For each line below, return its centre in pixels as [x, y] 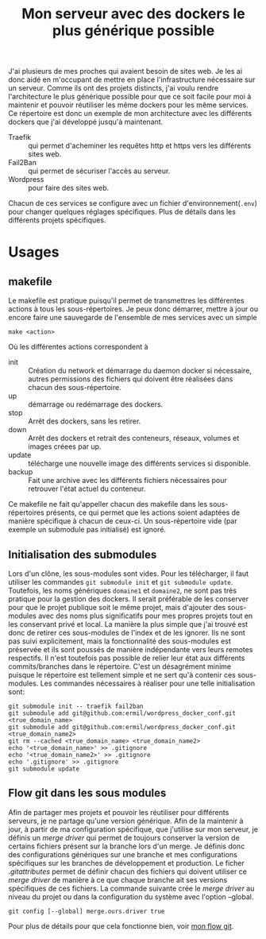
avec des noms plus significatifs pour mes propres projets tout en [146, 616]
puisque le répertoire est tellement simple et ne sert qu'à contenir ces [122, 675]
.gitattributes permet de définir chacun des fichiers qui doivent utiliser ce [128, 871]
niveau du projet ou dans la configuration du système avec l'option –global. [131, 896]
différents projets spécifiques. [57, 220]
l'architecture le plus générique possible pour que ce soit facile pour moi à [130, 97]
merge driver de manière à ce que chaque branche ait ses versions [118, 879]
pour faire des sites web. [69, 188]
